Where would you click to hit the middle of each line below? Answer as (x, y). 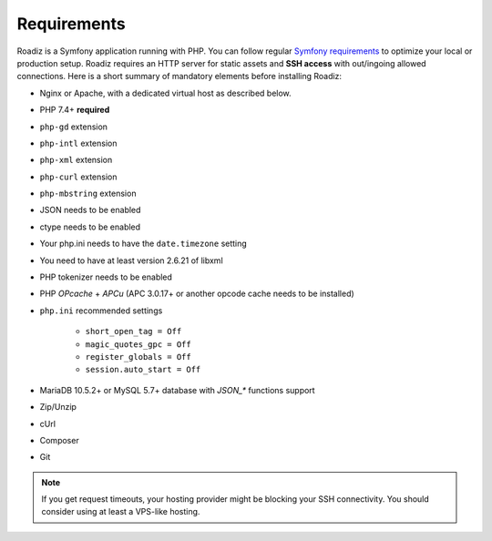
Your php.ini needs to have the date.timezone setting (143, 244)
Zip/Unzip (58, 407)
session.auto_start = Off (143, 370)
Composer (59, 440)
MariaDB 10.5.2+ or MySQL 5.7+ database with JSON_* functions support (177, 390)
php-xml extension (76, 160)
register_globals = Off (138, 357)
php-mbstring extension (88, 194)
